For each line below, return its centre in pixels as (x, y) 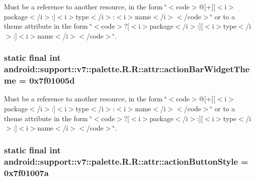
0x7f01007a (26, 172)
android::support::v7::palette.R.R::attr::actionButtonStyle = (126, 161)
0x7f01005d (52, 80)
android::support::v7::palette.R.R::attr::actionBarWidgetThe (127, 69)
